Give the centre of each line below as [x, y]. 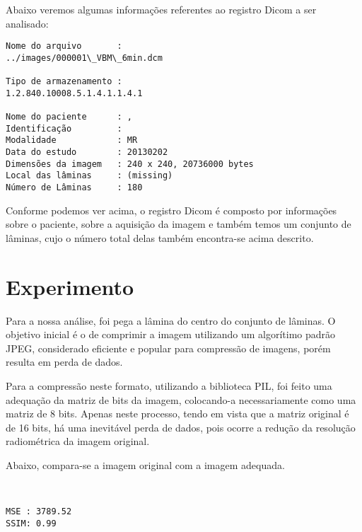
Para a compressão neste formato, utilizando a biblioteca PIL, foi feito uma [169, 386]
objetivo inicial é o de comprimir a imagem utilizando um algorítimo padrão [171, 334]
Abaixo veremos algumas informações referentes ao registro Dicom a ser [161, 9]
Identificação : [64, 128]
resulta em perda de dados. [64, 362]
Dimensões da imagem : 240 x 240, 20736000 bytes [130, 164]
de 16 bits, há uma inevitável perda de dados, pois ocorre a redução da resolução [181, 427]
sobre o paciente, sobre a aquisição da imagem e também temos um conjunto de [179, 224]
